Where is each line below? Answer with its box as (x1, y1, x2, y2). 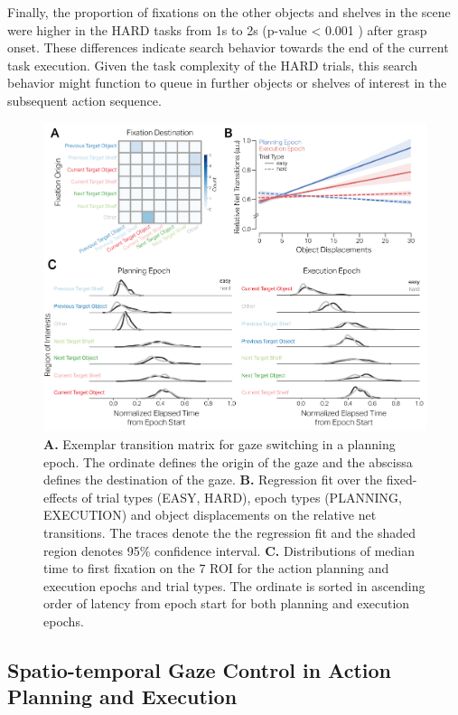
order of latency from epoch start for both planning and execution (43, 594, 410, 613)
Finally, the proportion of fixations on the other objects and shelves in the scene (7, 3, 451, 21)
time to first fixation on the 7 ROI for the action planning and (43, 559, 389, 578)
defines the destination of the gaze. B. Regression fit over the (43, 470, 383, 489)
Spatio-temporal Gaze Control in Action (7, 656, 391, 683)
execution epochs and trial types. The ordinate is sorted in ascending (43, 576, 425, 595)
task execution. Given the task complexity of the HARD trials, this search (7, 55, 417, 74)
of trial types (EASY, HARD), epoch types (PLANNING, (81, 487, 402, 506)
